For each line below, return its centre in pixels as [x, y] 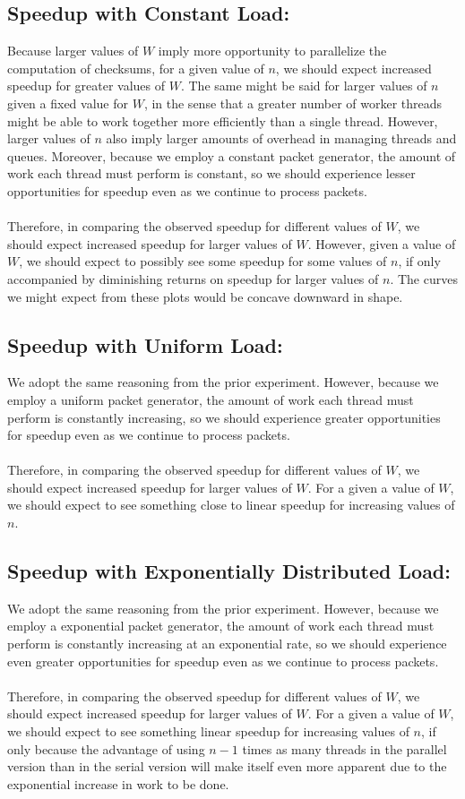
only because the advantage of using [106, 748]
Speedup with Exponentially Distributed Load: [229, 571]
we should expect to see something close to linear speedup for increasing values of [231, 505]
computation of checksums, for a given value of [136, 68]
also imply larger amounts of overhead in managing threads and [281, 138]
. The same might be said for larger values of [304, 86]
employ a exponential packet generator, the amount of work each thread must [221, 626]
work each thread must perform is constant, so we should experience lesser [211, 173]
